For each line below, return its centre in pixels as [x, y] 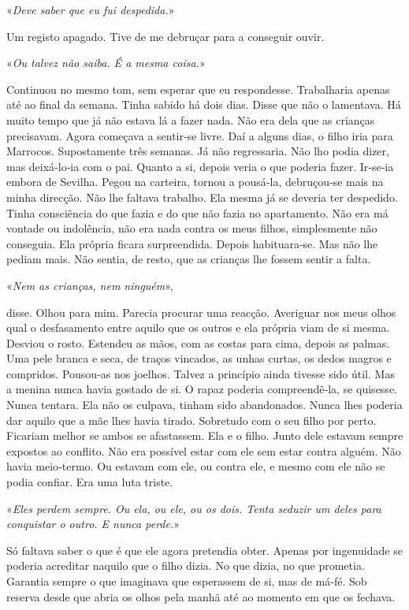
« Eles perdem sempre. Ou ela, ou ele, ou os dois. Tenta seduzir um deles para [194, 508]
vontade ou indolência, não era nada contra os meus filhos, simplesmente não [192, 228]
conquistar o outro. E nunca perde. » [93, 524]
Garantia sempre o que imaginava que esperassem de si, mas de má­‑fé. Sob [187, 581]
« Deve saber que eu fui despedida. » [91, 9]
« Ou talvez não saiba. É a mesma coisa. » [106, 63]
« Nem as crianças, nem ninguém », [90, 285]
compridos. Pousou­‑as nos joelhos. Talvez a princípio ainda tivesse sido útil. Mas [201, 373]
